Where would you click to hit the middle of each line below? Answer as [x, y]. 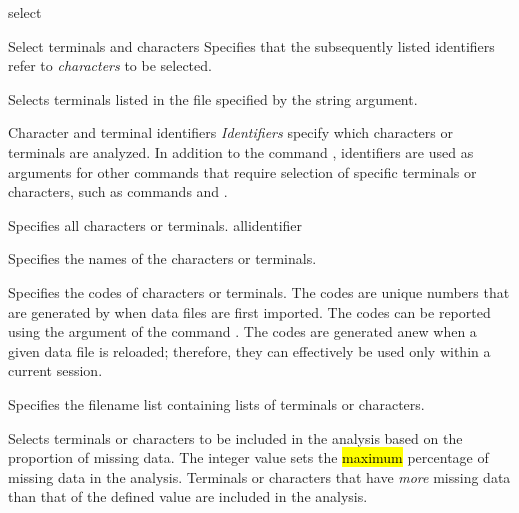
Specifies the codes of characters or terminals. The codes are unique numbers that [259, 291]
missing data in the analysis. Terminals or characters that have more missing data [259, 476]
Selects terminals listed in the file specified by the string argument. [213, 98]
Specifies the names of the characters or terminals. [162, 258]
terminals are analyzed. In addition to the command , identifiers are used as [241, 151]
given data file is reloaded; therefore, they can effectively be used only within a [249, 350]
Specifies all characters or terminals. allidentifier [155, 224]
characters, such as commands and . [118, 191]
